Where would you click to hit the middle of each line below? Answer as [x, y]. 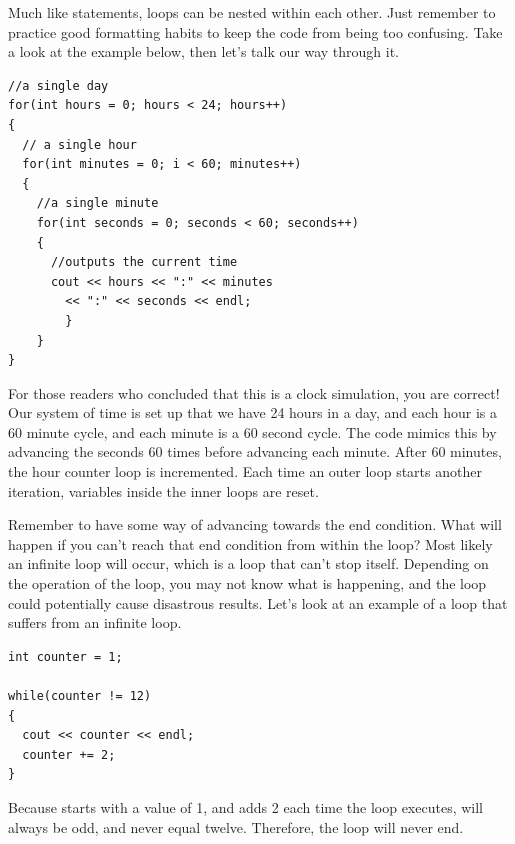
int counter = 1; [65, 656]
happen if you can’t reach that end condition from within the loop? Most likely [250, 543]
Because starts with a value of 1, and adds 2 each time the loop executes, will [245, 806]
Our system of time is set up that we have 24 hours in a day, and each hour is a [252, 412]
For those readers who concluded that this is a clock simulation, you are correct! [254, 392]
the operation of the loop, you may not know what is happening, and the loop [247, 583]
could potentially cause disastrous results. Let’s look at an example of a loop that [258, 602]
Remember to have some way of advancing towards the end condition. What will [255, 524]
